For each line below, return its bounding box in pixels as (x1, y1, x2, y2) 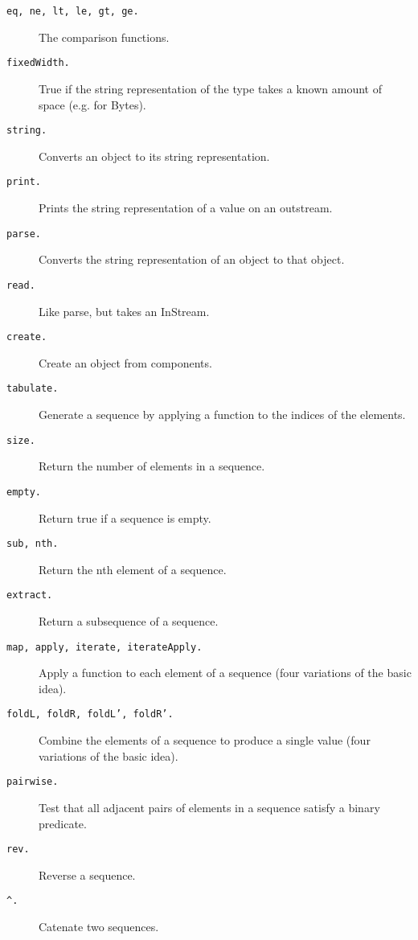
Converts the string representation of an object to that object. (39, 251, 345, 268)
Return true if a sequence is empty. (39, 509, 211, 526)
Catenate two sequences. (39, 918, 159, 935)
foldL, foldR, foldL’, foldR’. (6, 708, 174, 720)
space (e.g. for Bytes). (39, 96, 146, 113)
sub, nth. (6, 538, 59, 550)
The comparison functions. (39, 28, 170, 45)
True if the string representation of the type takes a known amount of (39, 80, 382, 96)
